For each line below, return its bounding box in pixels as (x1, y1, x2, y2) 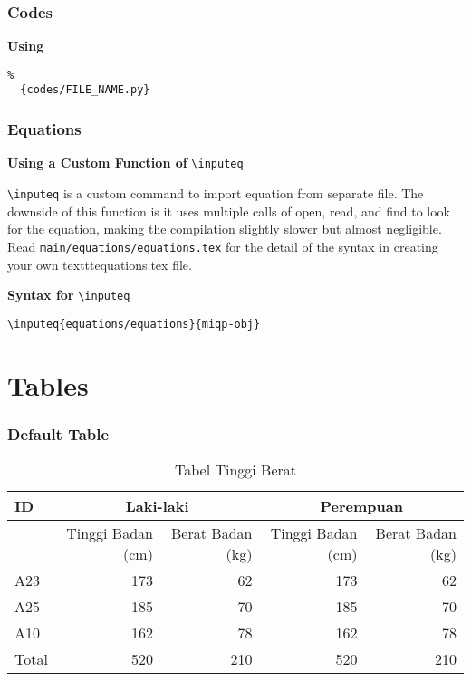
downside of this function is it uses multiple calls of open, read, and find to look (7, 201, 450, 220)
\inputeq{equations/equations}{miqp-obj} (7, 317, 261, 331)
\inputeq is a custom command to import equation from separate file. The (7, 184, 424, 202)
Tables (7, 366, 89, 403)
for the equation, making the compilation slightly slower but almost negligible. (7, 219, 442, 238)
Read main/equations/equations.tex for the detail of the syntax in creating (7, 236, 438, 255)
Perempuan (320, 495, 403, 516)
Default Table (7, 422, 110, 445)
